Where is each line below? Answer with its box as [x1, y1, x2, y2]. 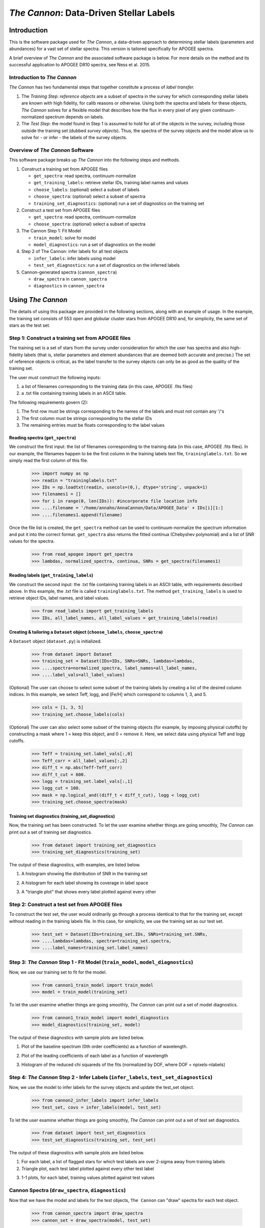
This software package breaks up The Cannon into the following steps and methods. [9, 157, 180, 163]
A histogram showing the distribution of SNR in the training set [21, 871, 148, 877]
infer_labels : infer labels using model [33, 255, 116, 261]
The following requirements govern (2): [9, 399, 88, 405]
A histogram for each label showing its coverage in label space [21, 880, 148, 886]
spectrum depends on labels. [45, 113, 104, 120]
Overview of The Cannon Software [9, 146, 94, 153]
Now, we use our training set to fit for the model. [9, 969, 107, 975]
